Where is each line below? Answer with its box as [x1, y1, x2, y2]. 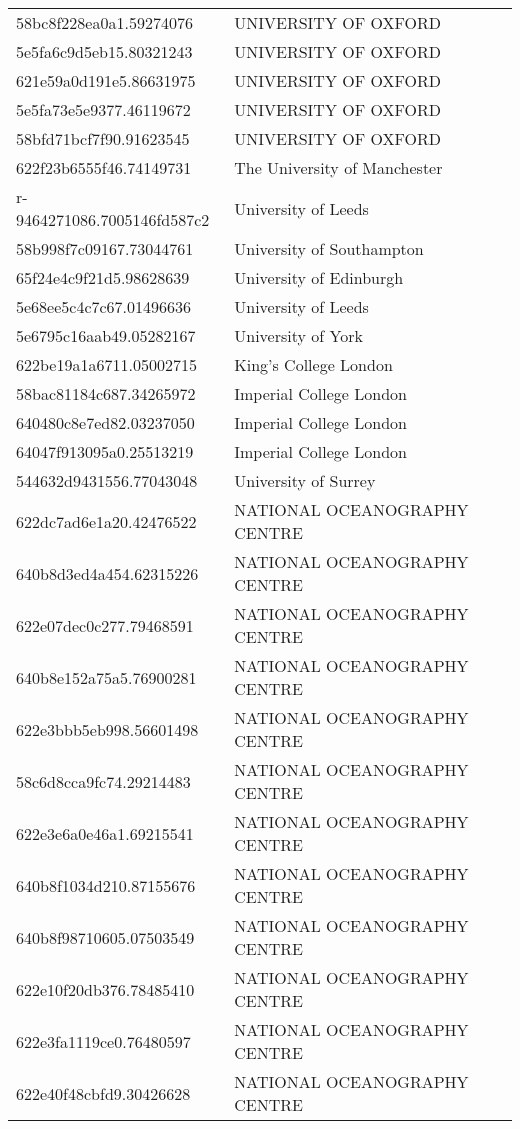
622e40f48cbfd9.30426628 [16, 1081, 191, 1105]
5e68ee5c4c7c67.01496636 [16, 295, 192, 318]
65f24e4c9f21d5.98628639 [16, 266, 190, 289]
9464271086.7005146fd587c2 [16, 208, 210, 231]
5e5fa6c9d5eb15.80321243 [16, 40, 193, 63]
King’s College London [234, 353, 393, 376]
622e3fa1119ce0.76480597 [16, 1029, 191, 1053]
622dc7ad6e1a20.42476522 [16, 509, 197, 533]
